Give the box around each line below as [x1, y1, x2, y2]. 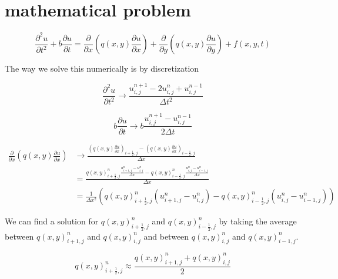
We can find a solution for [5, 215, 99, 227]
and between [143, 230, 189, 242]
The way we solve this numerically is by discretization [5, 62, 199, 75]
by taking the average [219, 215, 297, 227]
